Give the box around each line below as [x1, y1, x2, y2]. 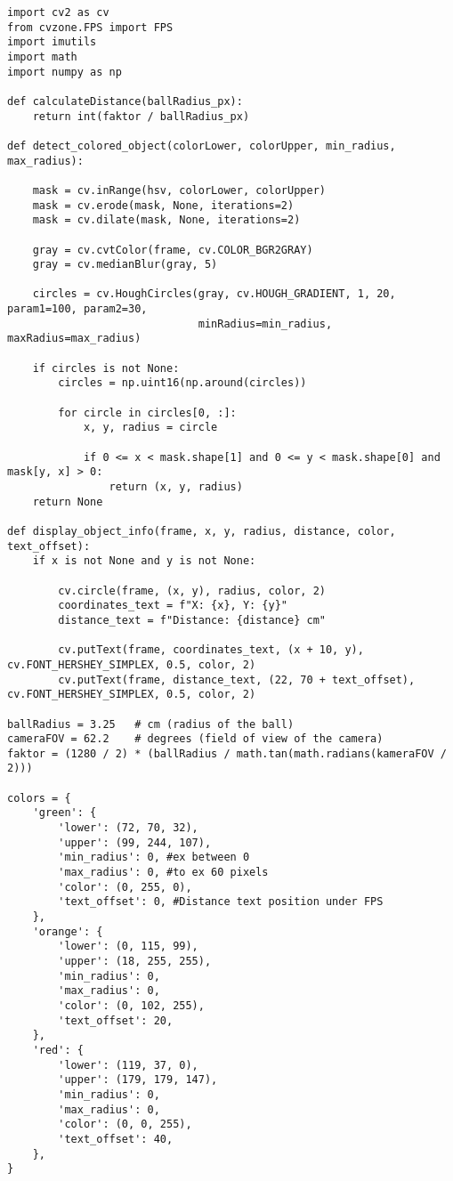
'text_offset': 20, [58, 1014, 174, 1027]
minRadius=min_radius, [198, 317, 333, 330]
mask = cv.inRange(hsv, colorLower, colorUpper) [32, 183, 326, 197]
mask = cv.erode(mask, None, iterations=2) [32, 198, 295, 212]
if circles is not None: [32, 361, 180, 375]
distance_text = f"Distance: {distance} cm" [58, 613, 326, 627]
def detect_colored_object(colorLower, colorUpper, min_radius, [7, 139, 396, 152]
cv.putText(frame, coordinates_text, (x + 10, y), [58, 643, 364, 657]
